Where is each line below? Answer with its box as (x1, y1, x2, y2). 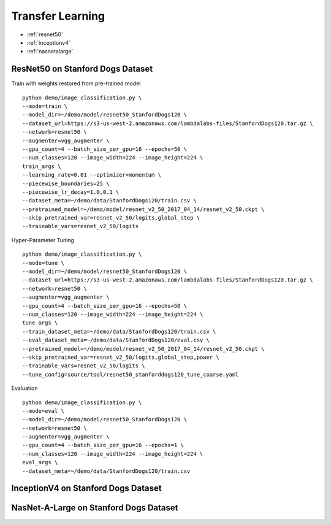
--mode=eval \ (22, 407, 64, 414)
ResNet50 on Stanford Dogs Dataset (11, 64, 153, 74)
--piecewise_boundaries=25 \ (22, 180, 110, 187)
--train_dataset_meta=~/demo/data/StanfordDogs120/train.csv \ (22, 328, 216, 335)
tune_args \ (22, 320, 58, 326)
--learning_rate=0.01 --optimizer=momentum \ (22, 172, 162, 178)
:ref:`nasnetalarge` (26, 48, 74, 55)
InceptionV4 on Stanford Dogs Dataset (11, 483, 162, 494)
